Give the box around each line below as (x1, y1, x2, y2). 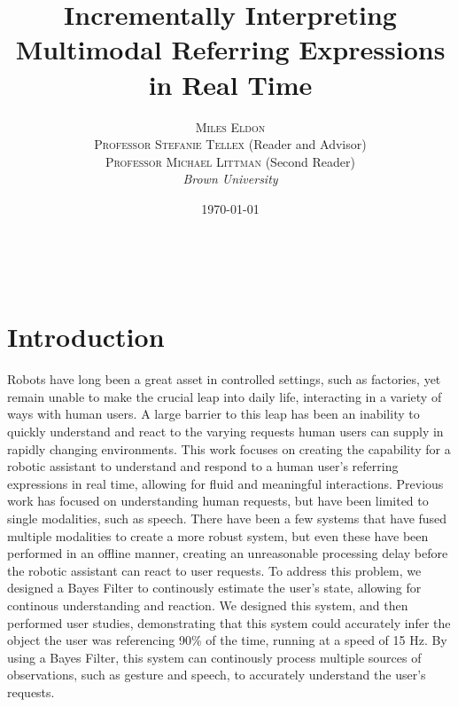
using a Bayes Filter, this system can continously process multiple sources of (7, 648, 422, 666)
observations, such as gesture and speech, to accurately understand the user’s (7, 665, 426, 684)
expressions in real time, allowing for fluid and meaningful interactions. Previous (7, 474, 444, 492)
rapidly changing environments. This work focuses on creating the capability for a (7, 439, 451, 458)
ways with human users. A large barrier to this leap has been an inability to (7, 405, 420, 423)
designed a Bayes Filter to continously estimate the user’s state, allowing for (7, 578, 422, 597)
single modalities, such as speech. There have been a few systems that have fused (7, 508, 447, 527)
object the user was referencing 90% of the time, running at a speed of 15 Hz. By (7, 631, 447, 649)
